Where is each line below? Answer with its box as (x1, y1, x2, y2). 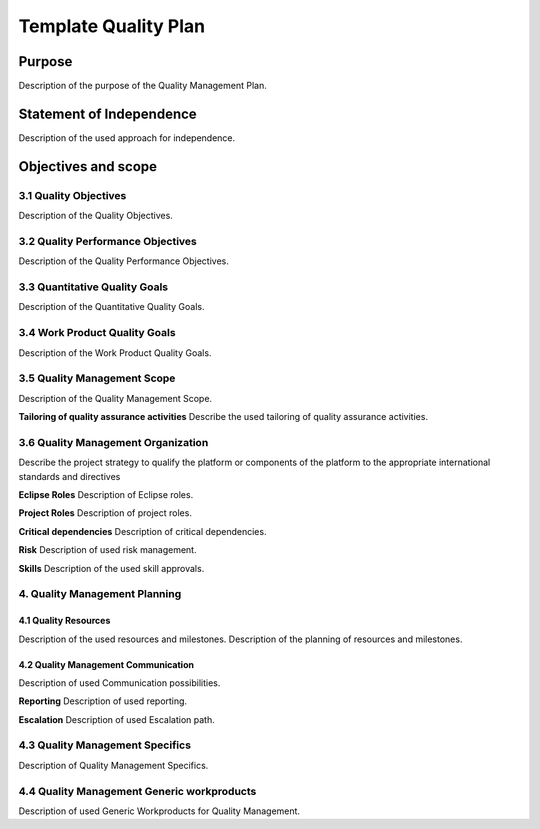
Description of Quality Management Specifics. (18, 759, 209, 771)
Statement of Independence (18, 105, 197, 122)
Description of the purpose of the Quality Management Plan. (18, 80, 267, 92)
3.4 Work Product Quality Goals (18, 326, 176, 340)
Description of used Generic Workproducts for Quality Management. (18, 805, 300, 817)
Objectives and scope (18, 158, 158, 175)
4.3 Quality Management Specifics (18, 738, 192, 752)
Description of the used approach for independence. (18, 131, 236, 144)
